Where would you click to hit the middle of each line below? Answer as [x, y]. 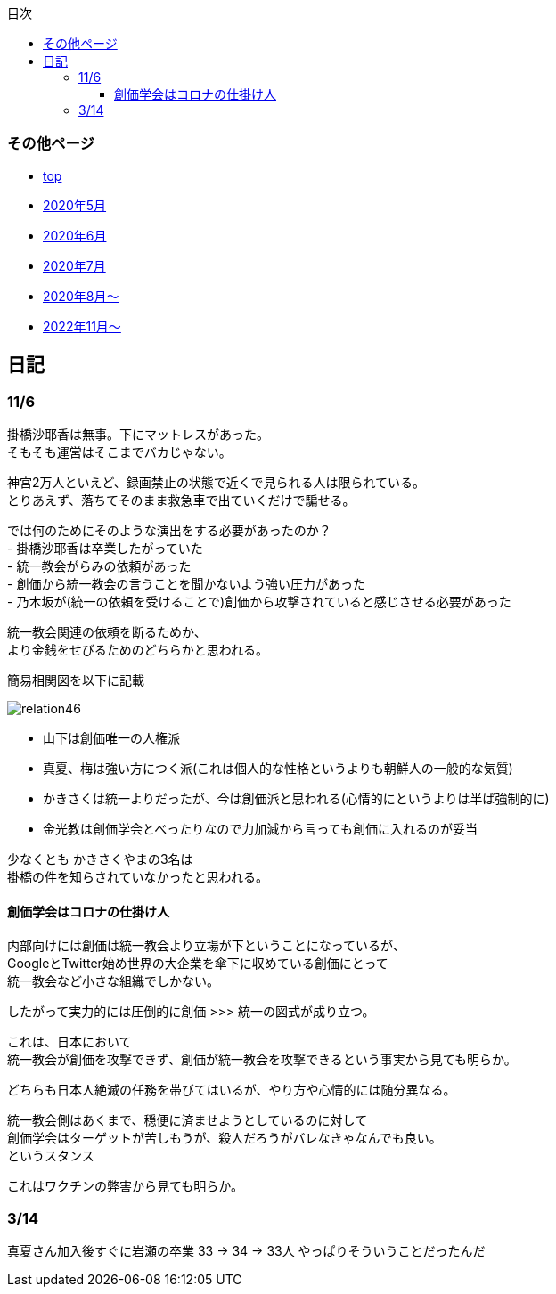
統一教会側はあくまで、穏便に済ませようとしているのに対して [188, 1120]
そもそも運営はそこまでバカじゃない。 [119, 452]
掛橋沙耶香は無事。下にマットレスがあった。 [138, 434]
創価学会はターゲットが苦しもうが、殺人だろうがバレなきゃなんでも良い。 [225, 1138]
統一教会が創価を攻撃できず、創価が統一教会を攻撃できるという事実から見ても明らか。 [262, 1060]
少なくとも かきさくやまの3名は [100, 859]
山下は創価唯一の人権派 [111, 737]
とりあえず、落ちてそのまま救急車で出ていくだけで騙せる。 [181, 500]
